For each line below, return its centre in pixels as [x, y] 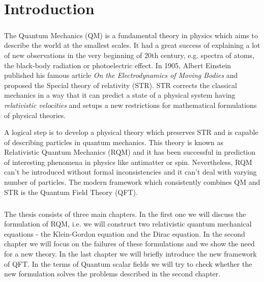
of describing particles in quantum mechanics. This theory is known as [114, 142]
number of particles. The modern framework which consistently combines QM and [132, 182]
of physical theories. [35, 115]
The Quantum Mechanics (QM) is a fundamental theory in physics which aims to [131, 35]
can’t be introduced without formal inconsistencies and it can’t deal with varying [130, 172]
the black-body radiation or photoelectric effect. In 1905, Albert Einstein [118, 65]
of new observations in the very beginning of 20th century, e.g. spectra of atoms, [129, 55]
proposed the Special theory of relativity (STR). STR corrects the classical [121, 85]
